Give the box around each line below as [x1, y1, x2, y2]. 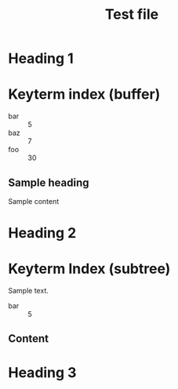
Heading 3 [8, 363, 77, 381]
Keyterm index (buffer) [8, 85, 161, 104]
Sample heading [8, 176, 89, 189]
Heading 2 [8, 224, 77, 242]
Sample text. [8, 286, 49, 296]
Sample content [8, 196, 60, 205]
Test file [104, 5, 159, 24]
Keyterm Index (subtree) [8, 260, 171, 278]
